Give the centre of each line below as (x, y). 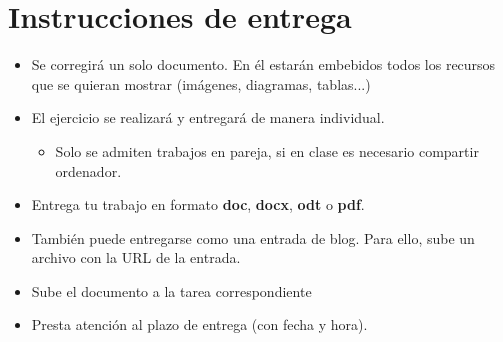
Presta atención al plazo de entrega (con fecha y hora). (199, 324)
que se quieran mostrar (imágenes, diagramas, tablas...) (201, 83)
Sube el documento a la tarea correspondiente (171, 290)
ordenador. (88, 170)
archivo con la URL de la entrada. (136, 257)
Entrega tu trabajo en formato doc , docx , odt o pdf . (198, 204)
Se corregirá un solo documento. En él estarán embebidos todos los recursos (263, 64)
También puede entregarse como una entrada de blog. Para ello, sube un (253, 237)
